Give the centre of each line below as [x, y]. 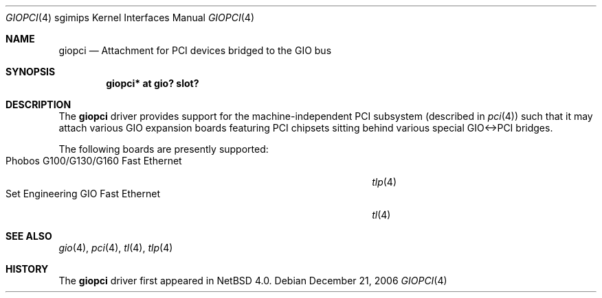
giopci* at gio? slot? [153, 83]
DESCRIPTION [38, 104]
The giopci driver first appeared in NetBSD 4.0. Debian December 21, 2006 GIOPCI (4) [253, 281]
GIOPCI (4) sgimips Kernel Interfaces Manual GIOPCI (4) [130, 17]
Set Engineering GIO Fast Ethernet [83, 194]
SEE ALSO [29, 236]
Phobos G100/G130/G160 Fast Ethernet [94, 161]
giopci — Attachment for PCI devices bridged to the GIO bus [195, 50]
